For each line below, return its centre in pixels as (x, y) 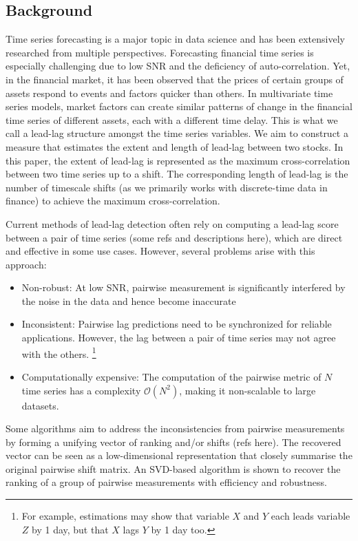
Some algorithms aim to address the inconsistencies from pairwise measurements (175, 428)
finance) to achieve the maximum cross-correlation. (113, 201)
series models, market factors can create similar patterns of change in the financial (179, 106)
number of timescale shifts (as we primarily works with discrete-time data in (167, 187)
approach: (26, 264)
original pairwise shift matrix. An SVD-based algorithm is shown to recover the (173, 468)
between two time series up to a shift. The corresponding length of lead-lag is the (177, 174)
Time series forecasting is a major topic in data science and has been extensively (175, 39)
